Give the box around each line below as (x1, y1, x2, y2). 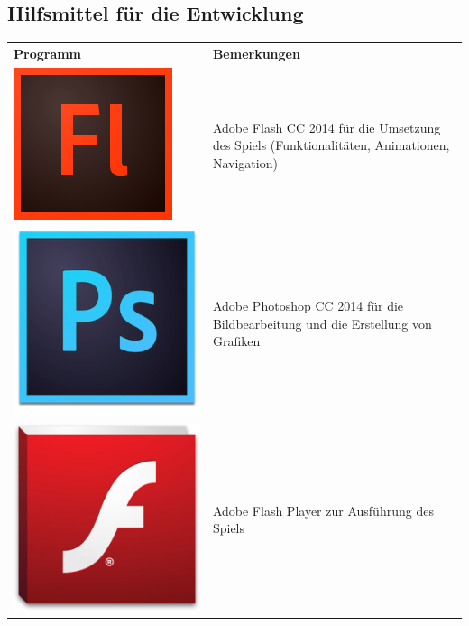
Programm (14, 43, 82, 62)
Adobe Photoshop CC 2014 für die (212, 296, 404, 314)
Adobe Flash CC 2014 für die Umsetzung (212, 117, 441, 136)
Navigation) (212, 153, 278, 172)
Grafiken (212, 332, 261, 350)
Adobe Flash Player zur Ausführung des (212, 500, 434, 519)
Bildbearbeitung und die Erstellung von (212, 313, 432, 332)
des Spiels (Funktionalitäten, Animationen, (212, 135, 450, 154)
